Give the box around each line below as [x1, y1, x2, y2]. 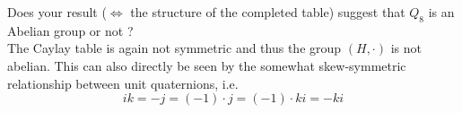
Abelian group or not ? [7, 21, 134, 39]
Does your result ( [7, 3, 107, 21]
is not [390, 39, 422, 57]
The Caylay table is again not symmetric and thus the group [7, 39, 342, 57]
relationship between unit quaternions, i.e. [7, 74, 239, 92]
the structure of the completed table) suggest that [130, 3, 405, 21]
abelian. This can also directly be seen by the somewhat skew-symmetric [7, 56, 406, 74]
